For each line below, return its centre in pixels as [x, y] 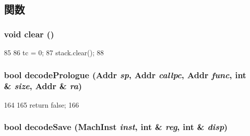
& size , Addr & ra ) [43, 86]
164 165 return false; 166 [42, 104]
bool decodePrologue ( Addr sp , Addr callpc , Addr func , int [125, 74]
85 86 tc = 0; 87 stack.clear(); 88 [54, 52]
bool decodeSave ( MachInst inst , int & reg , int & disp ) [116, 127]
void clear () [29, 34]
